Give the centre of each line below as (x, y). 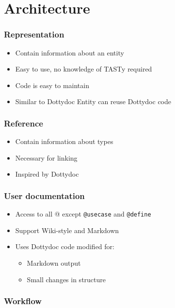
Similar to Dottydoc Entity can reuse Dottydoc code (93, 101)
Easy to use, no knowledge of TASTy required (84, 69)
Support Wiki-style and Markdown (67, 230)
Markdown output (54, 263)
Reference (24, 123)
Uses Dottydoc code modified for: (65, 246)
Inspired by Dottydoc (47, 174)
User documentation (44, 195)
